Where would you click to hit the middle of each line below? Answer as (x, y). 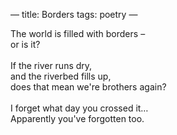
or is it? (25, 44)
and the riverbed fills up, (61, 76)
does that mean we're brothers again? (88, 87)
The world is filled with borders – (78, 33)
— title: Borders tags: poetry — (74, 14)
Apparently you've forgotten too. (77, 118)
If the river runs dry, (51, 65)
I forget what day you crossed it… (79, 108)
